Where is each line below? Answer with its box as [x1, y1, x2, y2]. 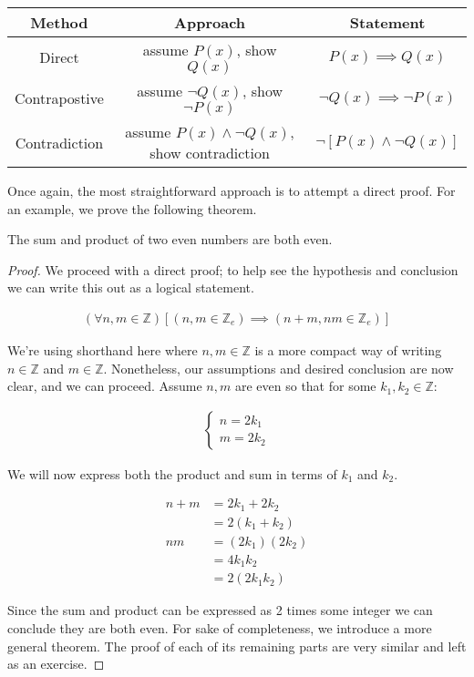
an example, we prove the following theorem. [7, 199, 257, 218]
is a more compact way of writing [254, 341, 442, 359]
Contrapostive [15, 87, 104, 108]
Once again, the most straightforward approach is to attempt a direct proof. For [7, 181, 456, 200]
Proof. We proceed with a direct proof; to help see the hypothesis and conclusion [7, 260, 459, 279]
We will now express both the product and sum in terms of [7, 464, 337, 483]
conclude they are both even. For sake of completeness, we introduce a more [7, 619, 432, 638]
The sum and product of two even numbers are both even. [7, 230, 333, 249]
